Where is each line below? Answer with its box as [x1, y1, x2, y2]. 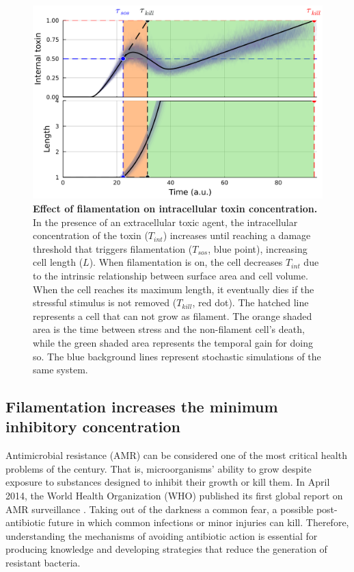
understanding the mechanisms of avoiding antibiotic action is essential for [5, 528, 318, 543]
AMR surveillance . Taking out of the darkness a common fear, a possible [5, 501, 314, 516]
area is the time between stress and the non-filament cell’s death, [33, 322, 305, 336]
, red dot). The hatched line [192, 295, 309, 310]
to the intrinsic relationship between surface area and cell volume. [33, 268, 308, 282]
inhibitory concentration [5, 416, 180, 437]
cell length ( [33, 255, 83, 269]
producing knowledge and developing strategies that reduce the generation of [5, 542, 327, 556]
